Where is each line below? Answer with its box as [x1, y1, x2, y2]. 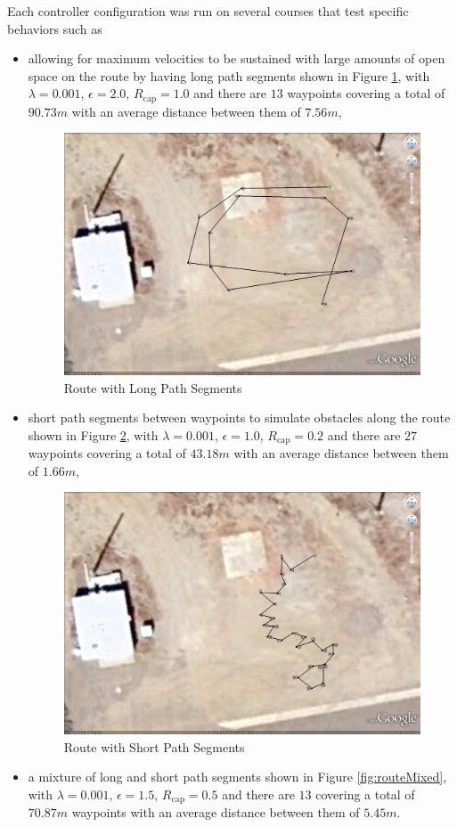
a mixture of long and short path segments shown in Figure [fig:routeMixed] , [28, 767, 447, 786]
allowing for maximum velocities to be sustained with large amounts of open [28, 49, 445, 68]
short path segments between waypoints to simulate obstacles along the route [28, 408, 451, 427]
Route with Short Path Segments [63, 737, 245, 756]
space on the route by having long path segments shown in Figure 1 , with [28, 66, 430, 85]
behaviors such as [7, 19, 102, 37]
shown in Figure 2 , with [28, 425, 159, 444]
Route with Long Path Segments [63, 378, 242, 397]
